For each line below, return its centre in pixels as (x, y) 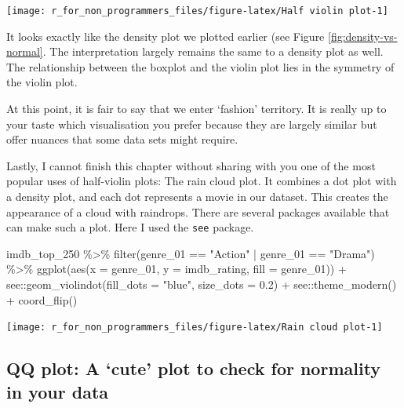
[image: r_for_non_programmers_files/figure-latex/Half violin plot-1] (197, 11)
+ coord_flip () (42, 299)
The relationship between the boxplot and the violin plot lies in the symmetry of (200, 66)
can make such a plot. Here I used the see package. (130, 227)
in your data (58, 391)
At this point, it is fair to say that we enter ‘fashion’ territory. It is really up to (197, 109)
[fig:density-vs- (363, 36)
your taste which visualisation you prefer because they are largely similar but (192, 124)
